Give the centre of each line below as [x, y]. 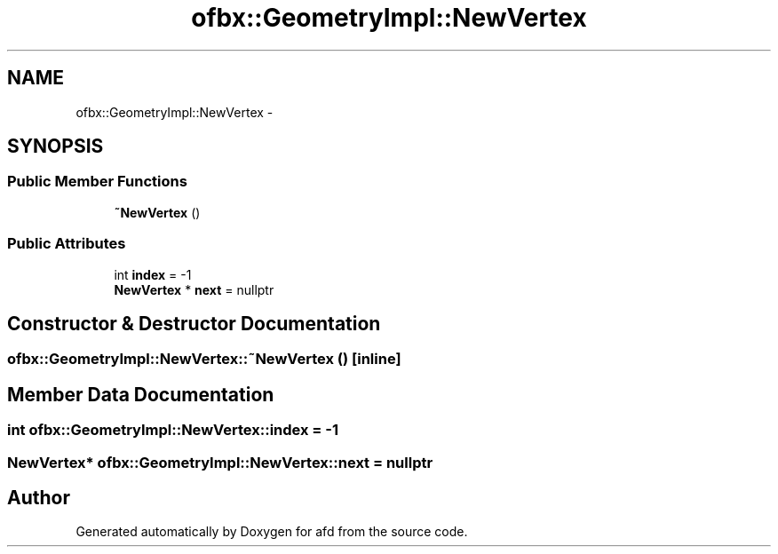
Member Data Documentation [141, 394]
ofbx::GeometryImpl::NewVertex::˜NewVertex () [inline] [204, 359]
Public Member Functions [97, 182]
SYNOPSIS [56, 146]
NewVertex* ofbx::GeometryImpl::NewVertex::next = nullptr [220, 462]
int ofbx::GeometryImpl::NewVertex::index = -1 [173, 430]
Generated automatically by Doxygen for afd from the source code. [272, 532]
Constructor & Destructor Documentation [194, 323]
